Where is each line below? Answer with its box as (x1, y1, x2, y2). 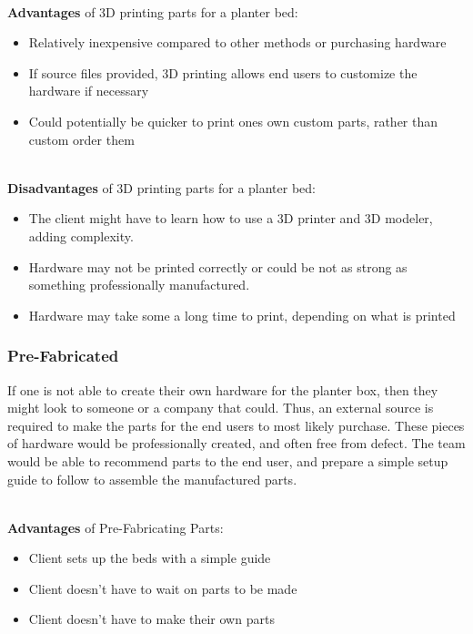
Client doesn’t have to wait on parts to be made (28, 578, 297, 598)
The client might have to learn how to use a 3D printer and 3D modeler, (28, 209, 433, 228)
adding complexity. (28, 226, 134, 245)
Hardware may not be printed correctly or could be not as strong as (28, 257, 408, 276)
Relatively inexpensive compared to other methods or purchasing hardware (28, 33, 447, 52)
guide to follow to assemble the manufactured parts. (7, 469, 297, 488)
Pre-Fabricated (7, 344, 119, 367)
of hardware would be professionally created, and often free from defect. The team (7, 434, 466, 453)
